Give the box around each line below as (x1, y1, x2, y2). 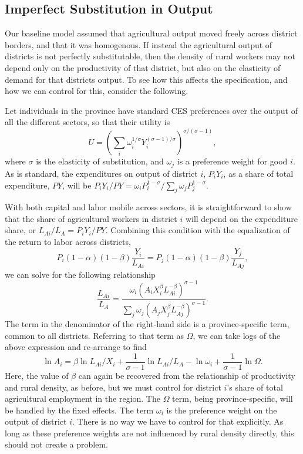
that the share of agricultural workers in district (5, 212, 177, 224)
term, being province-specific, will (172, 392, 293, 405)
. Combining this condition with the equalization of (105, 224, 290, 236)
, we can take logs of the (193, 329, 281, 341)
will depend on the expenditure (185, 212, 298, 224)
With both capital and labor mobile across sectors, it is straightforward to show (5, 201, 292, 213)
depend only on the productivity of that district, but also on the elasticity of (5, 61, 281, 73)
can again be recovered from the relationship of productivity (78, 369, 295, 381)
